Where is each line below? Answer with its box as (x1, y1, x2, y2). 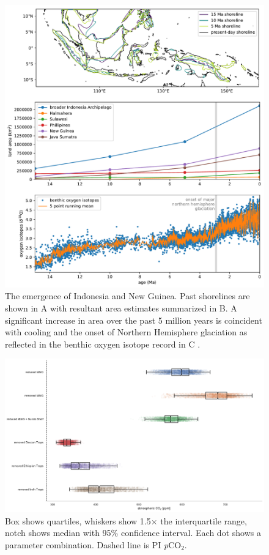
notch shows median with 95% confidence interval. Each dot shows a (5, 526, 261, 539)
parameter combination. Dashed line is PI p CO (5, 538, 182, 551)
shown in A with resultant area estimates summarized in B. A (5, 302, 237, 315)
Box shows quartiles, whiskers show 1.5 (5, 514, 151, 527)
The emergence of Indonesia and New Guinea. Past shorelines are (5, 289, 250, 302)
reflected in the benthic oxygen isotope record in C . (5, 337, 201, 350)
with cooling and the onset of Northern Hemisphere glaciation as (5, 326, 248, 338)
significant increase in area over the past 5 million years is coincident (5, 313, 262, 326)
